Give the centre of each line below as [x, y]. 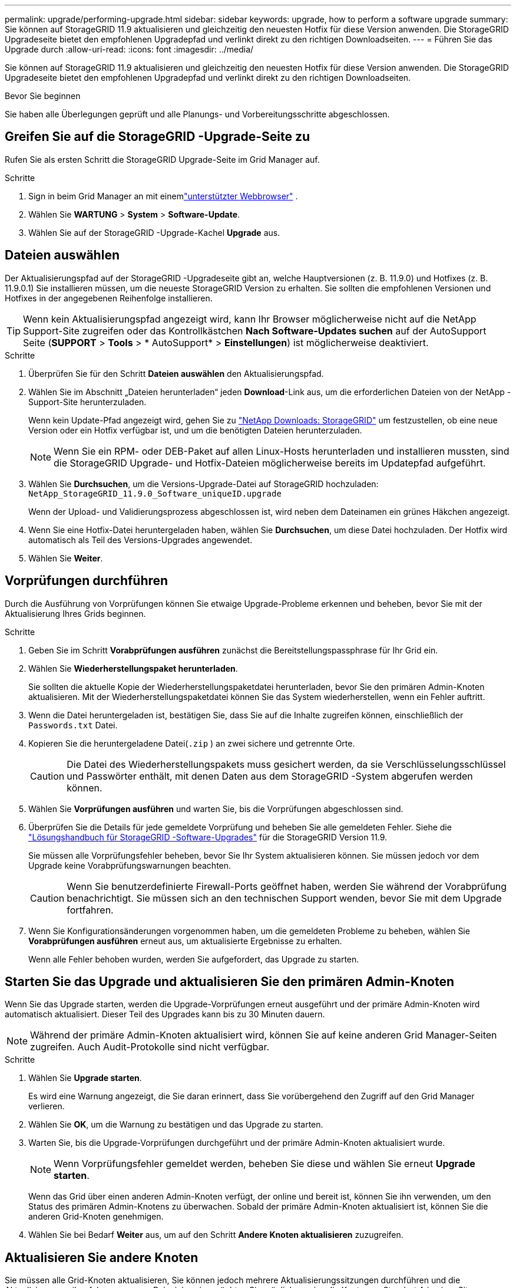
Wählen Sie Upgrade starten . [85, 1078]
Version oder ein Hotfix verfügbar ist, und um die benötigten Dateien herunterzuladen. [195, 430]
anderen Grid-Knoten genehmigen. [96, 1217]
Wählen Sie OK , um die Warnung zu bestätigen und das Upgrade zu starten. [176, 1125]
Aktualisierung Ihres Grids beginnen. [75, 613]
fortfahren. [90, 910]
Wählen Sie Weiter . [66, 558]
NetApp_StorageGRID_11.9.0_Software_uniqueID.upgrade [155, 493]
